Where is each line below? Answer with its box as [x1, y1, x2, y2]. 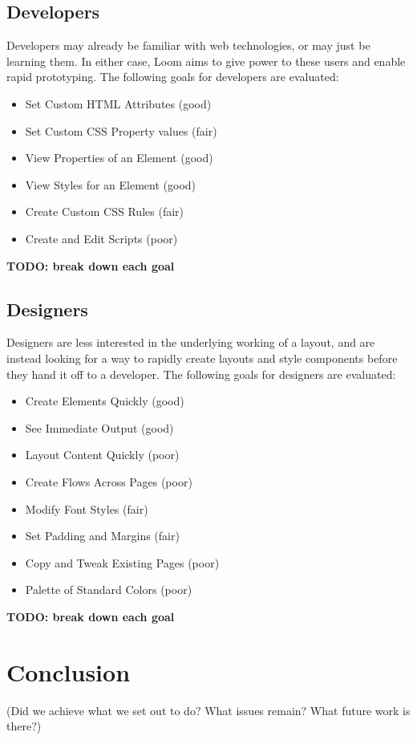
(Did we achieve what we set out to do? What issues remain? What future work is [6, 701, 411, 718]
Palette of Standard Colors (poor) [25, 581, 192, 598]
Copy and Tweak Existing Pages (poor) [25, 554, 220, 571]
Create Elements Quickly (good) [25, 392, 184, 409]
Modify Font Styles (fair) [25, 500, 148, 517]
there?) [6, 718, 42, 734]
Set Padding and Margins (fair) [25, 527, 180, 544]
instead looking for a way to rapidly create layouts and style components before [6, 349, 398, 366]
